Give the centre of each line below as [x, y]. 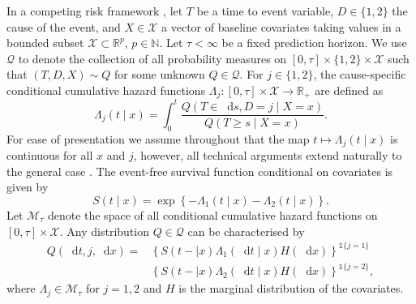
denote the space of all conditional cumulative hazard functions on [212, 214]
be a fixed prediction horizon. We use [314, 43]
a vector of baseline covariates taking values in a [281, 26]
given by [28, 187]
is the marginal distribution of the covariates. [291, 288]
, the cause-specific [360, 74]
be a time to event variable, [265, 11]
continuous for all [50, 155]
